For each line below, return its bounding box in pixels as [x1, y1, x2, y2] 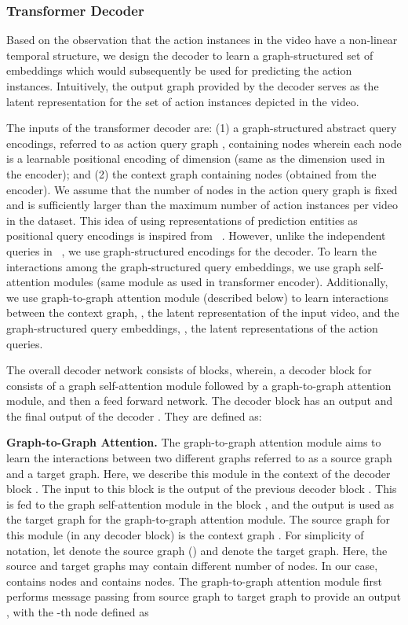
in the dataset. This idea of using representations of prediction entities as [6, 211, 358, 228]
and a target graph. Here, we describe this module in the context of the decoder [6, 465, 391, 481]
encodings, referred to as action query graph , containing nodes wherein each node [6, 134, 402, 151]
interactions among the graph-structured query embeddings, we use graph [6, 258, 361, 274]
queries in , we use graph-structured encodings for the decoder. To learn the [6, 242, 377, 259]
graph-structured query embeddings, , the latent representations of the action [6, 319, 378, 336]
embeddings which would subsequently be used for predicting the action [6, 62, 352, 79]
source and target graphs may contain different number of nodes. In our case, [6, 557, 378, 574]
